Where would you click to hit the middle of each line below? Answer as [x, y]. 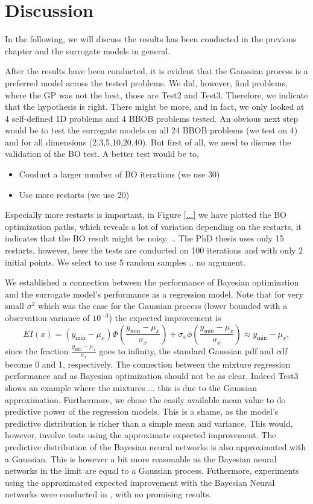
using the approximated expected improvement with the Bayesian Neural [140, 482]
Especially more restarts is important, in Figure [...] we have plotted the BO [146, 215]
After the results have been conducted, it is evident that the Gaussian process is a [156, 71]
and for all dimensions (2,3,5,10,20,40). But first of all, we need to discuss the [148, 142]
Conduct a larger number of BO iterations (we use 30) [119, 174]
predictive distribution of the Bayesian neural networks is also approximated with [156, 446]
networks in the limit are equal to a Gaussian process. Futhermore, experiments [152, 471]
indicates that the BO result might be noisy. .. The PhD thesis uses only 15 [144, 238]
